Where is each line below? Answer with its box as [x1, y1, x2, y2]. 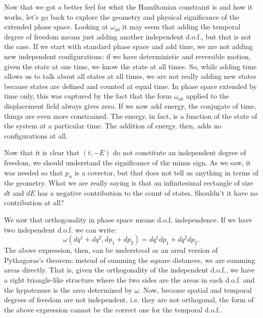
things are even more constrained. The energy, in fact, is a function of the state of [4, 110, 257, 121]
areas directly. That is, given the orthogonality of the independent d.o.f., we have [4, 264, 255, 275]
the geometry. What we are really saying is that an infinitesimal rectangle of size [4, 177, 253, 188]
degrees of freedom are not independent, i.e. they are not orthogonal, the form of [4, 294, 254, 305]
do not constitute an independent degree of [113, 147, 246, 158]
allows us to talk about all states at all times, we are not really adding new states [4, 71, 256, 81]
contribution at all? [4, 197, 64, 208]
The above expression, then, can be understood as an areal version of [4, 245, 218, 255]
